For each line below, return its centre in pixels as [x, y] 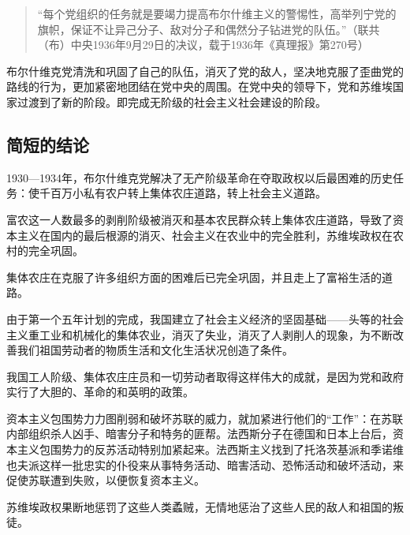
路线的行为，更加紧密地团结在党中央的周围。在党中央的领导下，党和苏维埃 [199, 86]
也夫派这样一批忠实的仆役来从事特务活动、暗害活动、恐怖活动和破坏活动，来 [205, 464]
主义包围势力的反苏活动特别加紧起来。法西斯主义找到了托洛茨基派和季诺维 [210, 449]
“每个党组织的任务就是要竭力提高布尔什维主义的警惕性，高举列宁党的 [217, 13]
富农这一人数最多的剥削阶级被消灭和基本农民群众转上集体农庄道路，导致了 [199, 219]
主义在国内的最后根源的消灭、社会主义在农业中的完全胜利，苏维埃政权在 [205, 235]
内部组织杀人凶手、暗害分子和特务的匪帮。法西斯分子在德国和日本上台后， [199, 434]
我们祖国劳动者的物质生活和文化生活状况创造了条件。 [155, 350]
